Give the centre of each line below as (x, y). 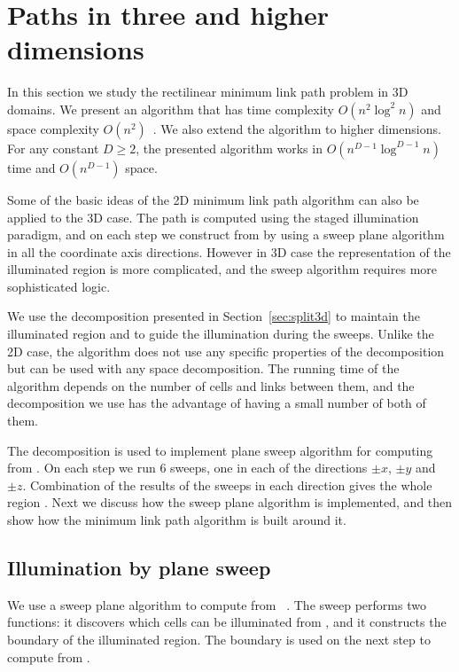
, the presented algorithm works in (229, 148)
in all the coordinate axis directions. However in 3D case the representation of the (229, 251)
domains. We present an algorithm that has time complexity (171, 109)
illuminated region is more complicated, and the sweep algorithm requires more (222, 269)
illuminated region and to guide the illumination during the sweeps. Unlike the (221, 334)
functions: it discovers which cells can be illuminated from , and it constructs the (227, 622)
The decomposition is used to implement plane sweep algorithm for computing (220, 450)
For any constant (53, 148)
